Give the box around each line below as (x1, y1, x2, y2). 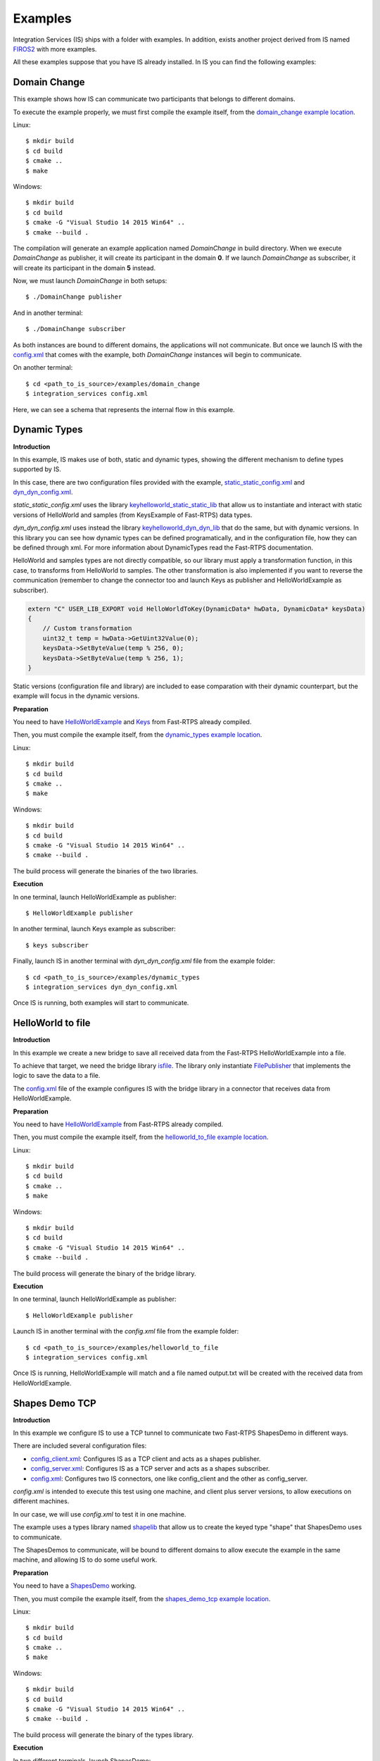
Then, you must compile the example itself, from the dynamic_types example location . (13, 730, 262, 739)
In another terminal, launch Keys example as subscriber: (13, 925, 176, 933)
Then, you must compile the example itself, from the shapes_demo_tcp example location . (13, 1594, 271, 1603)
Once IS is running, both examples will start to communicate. (13, 999, 189, 1007)
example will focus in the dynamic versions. (13, 692, 140, 700)
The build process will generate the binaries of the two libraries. (13, 866, 198, 875)
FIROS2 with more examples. (13, 44, 97, 53)
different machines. (13, 1497, 70, 1505)
